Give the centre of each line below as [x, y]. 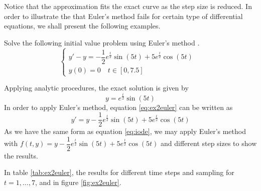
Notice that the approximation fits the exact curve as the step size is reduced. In [128, 6]
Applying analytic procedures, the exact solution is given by [96, 87]
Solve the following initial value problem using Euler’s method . [102, 42]
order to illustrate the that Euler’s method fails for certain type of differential [123, 16]
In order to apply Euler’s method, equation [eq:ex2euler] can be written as [118, 107]
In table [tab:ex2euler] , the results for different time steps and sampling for [119, 172]
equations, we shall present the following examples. [82, 26]
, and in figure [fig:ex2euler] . [78, 182]
